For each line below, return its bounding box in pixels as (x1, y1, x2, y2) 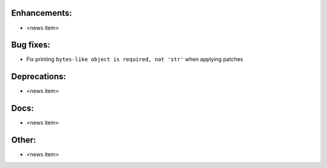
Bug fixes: (11, 40, 51, 50)
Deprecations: (11, 71, 67, 82)
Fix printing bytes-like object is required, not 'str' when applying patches (26, 56, 243, 63)
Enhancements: (11, 8, 73, 18)
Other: (11, 135, 36, 145)
